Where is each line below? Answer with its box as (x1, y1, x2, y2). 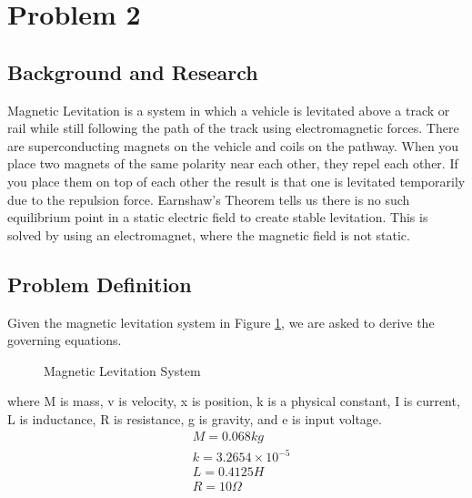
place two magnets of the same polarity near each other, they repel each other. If (7, 154, 458, 173)
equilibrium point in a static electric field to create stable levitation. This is (7, 208, 428, 227)
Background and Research (7, 57, 258, 86)
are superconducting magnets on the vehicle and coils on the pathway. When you (7, 136, 459, 155)
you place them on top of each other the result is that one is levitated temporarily (7, 171, 466, 190)
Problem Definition (7, 269, 192, 298)
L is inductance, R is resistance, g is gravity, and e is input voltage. (7, 409, 382, 428)
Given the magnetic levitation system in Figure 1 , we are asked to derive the (7, 312, 435, 331)
